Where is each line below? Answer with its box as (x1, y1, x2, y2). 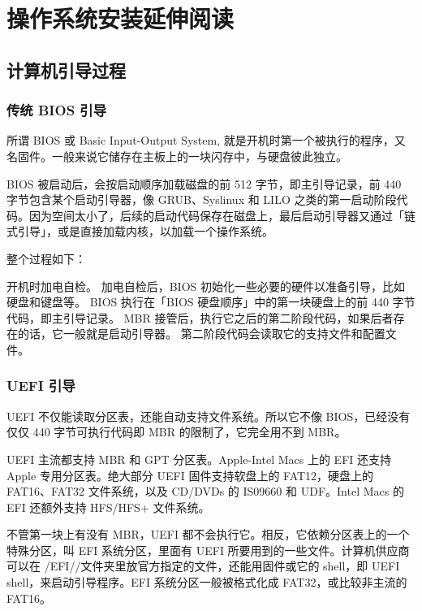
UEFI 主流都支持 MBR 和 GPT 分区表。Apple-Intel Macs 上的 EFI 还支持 (6, 450, 392, 467)
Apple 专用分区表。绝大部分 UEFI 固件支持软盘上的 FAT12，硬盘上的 (6, 466, 374, 483)
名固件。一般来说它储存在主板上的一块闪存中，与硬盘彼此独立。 (6, 147, 347, 164)
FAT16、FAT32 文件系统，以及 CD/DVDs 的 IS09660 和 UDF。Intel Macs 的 (6, 483, 404, 500)
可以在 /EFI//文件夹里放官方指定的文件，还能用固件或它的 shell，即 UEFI (6, 557, 400, 574)
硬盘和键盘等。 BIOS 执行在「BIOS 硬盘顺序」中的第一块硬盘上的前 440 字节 (6, 293, 416, 310)
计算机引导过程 (6, 57, 126, 82)
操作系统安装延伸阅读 (6, 2, 235, 35)
